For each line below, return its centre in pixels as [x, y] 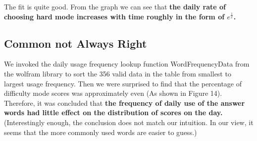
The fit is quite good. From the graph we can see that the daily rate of [115, 6]
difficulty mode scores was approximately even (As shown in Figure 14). [113, 93]
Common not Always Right [76, 43]
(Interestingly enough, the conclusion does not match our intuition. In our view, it [129, 122]
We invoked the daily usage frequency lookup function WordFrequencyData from [127, 64]
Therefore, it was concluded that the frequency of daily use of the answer [125, 103]
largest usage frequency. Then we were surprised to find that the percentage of [123, 83]
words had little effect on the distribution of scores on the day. [113, 112]
